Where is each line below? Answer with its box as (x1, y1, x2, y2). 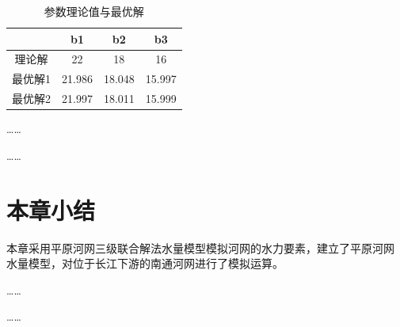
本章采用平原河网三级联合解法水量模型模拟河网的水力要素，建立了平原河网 (6, 239, 394, 256)
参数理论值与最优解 (44, 3, 144, 19)
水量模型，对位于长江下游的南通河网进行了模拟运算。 (6, 255, 284, 272)
